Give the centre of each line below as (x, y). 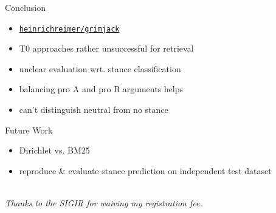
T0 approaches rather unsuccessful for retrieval (106, 48)
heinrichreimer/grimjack (69, 29)
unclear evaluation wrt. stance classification (100, 68)
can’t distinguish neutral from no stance (94, 110)
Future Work (29, 130)
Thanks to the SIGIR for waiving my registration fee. (104, 203)
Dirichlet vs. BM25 (54, 150)
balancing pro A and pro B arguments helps (101, 89)
